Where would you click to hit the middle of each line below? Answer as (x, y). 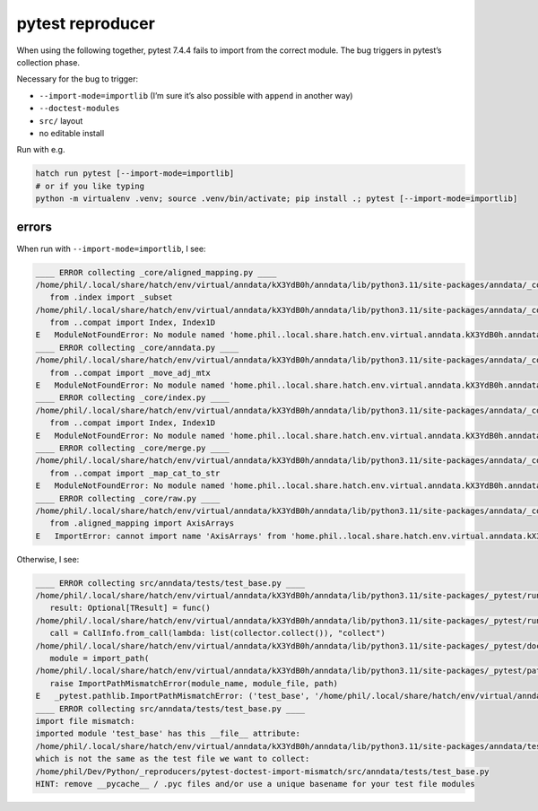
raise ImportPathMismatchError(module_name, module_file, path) (194, 683)
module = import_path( (100, 658)
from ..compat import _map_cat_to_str (135, 473)
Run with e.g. (41, 150)
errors (35, 227)
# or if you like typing (90, 186)
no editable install (72, 133)
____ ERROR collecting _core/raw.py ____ (128, 498)
